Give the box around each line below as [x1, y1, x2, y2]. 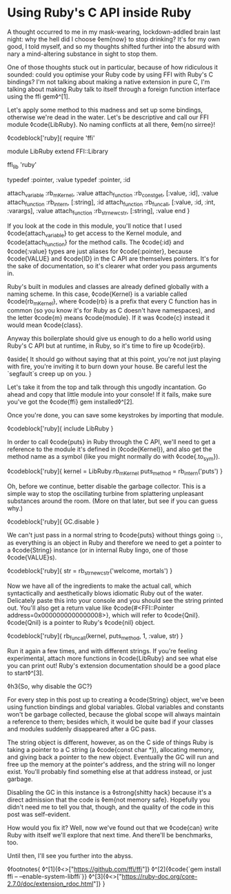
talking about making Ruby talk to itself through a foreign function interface [7, 85, 221, 93]
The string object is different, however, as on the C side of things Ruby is [7, 738, 214, 746]
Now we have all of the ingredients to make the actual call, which [7, 582, 192, 590]
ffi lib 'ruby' [7, 160, 37, 170]
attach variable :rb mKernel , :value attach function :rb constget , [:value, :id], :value [7, 188, 219, 199]
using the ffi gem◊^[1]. [7, 92, 70, 101]
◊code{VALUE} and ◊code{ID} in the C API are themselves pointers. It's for [7, 254, 219, 263]
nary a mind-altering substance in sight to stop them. [7, 50, 158, 58]
